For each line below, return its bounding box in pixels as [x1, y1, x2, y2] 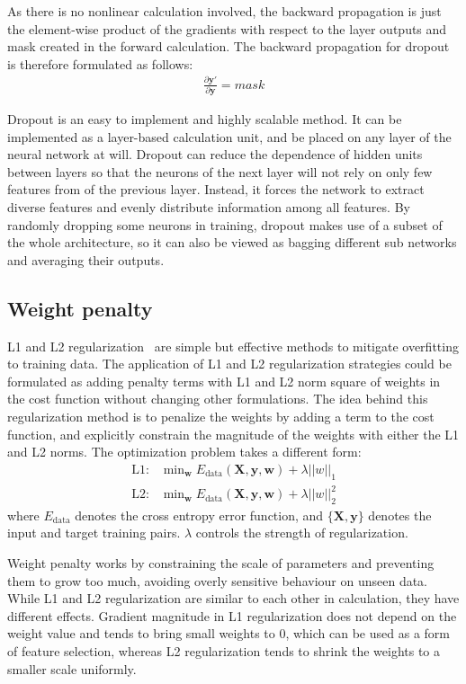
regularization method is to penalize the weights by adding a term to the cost [7, 406, 435, 425]
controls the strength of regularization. [195, 523, 408, 542]
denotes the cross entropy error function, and [75, 505, 324, 524]
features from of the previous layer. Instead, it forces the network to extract [7, 180, 425, 199]
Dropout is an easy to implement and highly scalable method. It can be [7, 110, 402, 129]
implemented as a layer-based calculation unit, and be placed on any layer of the [7, 127, 452, 146]
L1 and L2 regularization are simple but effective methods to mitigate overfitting [7, 336, 459, 355]
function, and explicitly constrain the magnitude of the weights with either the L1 [7, 424, 460, 443]
